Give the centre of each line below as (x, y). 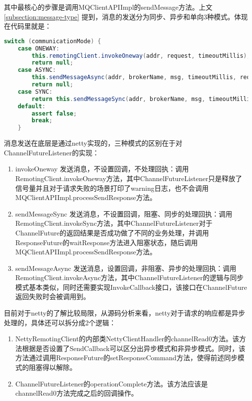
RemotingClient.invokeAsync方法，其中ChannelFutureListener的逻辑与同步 (129, 277)
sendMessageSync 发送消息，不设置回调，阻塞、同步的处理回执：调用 (124, 213)
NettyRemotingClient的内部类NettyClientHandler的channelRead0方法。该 (127, 339)
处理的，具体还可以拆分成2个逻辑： (60, 322)
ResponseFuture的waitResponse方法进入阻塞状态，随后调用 (107, 242)
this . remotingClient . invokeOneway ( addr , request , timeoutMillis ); (141, 56)
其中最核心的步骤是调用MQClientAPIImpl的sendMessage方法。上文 (108, 7)
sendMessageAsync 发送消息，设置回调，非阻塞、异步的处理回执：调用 (126, 268)
